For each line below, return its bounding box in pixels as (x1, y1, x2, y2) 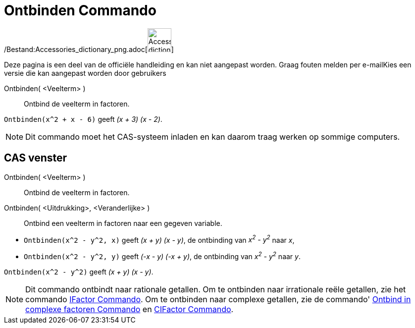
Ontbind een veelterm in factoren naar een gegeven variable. (24, 219, 222, 227)
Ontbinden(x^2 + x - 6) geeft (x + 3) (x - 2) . (4, 114, 162, 123)
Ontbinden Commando (4, 2, 156, 19)
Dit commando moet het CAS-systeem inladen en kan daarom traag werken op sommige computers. (25, 131, 400, 142)
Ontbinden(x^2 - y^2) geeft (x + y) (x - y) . (4, 267, 154, 276)
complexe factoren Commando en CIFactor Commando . (25, 304, 234, 314)
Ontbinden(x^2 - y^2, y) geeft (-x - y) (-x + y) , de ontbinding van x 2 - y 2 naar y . (24, 251, 301, 261)
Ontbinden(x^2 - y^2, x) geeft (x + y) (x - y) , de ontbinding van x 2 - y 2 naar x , (24, 234, 295, 244)
